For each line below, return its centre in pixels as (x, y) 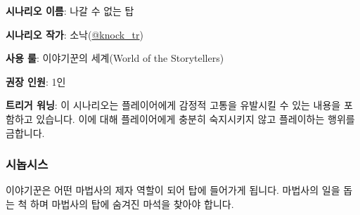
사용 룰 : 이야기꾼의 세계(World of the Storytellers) (115, 58)
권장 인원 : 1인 (36, 81)
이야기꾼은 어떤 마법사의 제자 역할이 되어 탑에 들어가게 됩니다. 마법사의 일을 (173, 190)
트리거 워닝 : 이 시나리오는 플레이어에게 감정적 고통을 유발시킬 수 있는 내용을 (173, 105)
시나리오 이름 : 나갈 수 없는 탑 (70, 11)
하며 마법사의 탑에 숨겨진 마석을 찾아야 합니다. (132, 203)
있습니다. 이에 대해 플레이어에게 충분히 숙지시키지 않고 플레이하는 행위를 (195, 118)
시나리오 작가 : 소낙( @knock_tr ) (75, 34)
